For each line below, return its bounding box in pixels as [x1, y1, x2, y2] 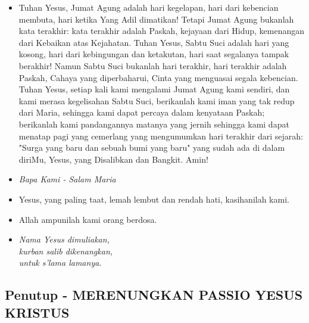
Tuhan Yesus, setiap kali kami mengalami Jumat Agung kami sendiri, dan [18, 83, 290, 95]
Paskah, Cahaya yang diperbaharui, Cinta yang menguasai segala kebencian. [18, 71, 298, 83]
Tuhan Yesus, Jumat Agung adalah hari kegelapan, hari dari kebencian [18, 1, 279, 13]
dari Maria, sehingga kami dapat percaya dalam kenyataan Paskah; [18, 106, 265, 119]
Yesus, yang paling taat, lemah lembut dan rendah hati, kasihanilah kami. [18, 192, 289, 205]
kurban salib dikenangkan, [18, 244, 113, 257]
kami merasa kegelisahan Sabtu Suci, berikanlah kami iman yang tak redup [18, 94, 295, 107]
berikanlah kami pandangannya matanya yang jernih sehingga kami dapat [18, 117, 289, 130]
